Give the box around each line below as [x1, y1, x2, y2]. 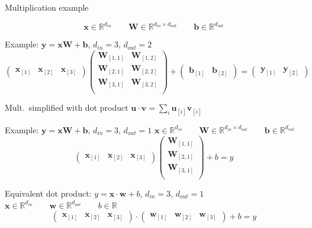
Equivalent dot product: [5, 187, 92, 199]
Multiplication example [5, 1, 89, 13]
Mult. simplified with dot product [5, 101, 128, 114]
